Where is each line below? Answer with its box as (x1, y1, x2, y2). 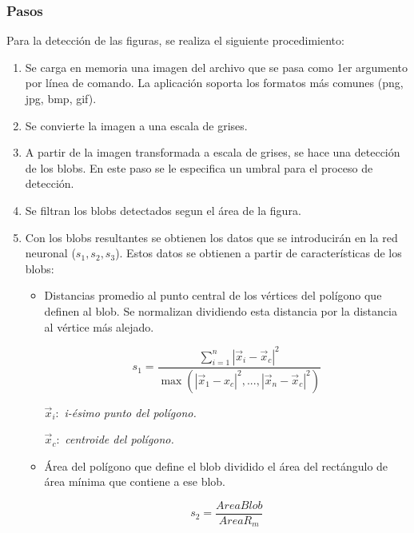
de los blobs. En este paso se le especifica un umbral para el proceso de (25, 159, 373, 176)
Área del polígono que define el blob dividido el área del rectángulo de (44, 457, 388, 474)
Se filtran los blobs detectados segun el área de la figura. (25, 201, 301, 218)
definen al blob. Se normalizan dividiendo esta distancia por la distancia (44, 302, 397, 319)
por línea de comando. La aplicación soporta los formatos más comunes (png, (25, 74, 404, 91)
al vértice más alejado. (44, 318, 154, 335)
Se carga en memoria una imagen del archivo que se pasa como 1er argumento (25, 58, 408, 75)
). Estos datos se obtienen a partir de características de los (115, 245, 402, 261)
